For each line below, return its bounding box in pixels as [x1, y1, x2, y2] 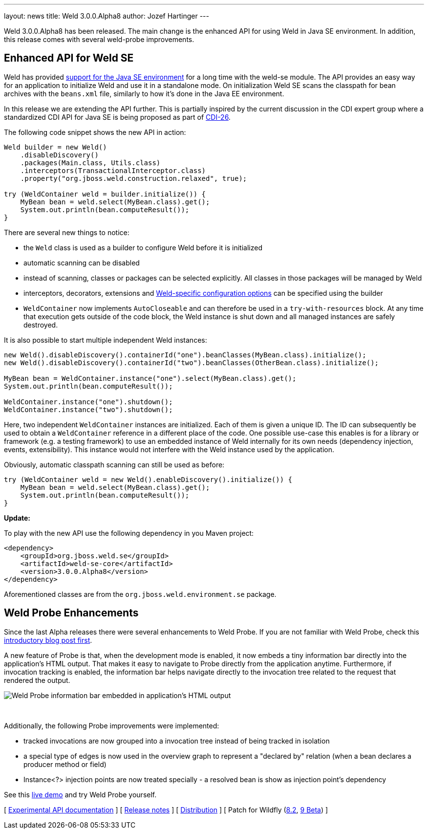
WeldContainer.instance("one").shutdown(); [4, 397, 173, 406]
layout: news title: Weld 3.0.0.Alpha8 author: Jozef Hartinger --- [4, 12, 209, 20]
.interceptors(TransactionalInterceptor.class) [20, 166, 206, 175]
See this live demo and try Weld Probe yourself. [4, 790, 157, 799]
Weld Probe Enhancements [4, 607, 139, 619]
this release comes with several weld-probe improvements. [4, 35, 194, 44]
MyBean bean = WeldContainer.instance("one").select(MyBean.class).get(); [4, 374, 297, 382]
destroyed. [23, 320, 58, 329]
